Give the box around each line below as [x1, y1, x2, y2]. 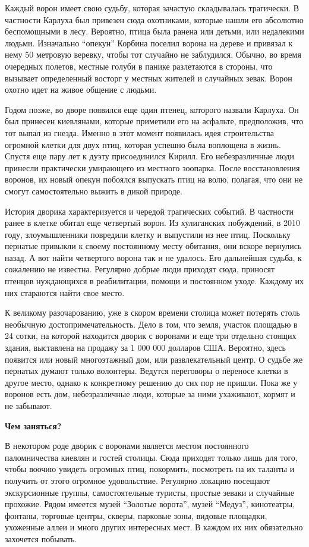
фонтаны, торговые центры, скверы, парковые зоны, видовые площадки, [5, 509, 267, 521]
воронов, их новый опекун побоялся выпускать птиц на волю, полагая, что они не [5, 173, 303, 186]
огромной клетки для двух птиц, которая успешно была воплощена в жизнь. [5, 138, 281, 150]
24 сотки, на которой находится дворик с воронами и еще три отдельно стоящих [5, 329, 297, 342]
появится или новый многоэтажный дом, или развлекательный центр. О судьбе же [5, 353, 303, 365]
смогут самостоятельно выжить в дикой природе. [5, 184, 182, 197]
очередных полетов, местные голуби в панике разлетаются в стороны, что [5, 59, 273, 72]
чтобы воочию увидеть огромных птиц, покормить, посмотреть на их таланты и [5, 463, 295, 475]
